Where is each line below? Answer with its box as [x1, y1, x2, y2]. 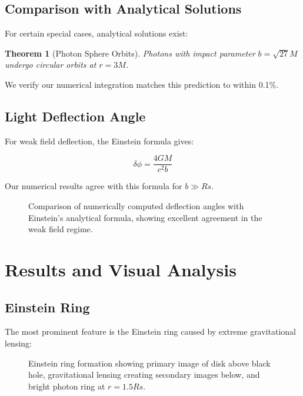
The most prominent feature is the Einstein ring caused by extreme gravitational [5, 325, 296, 338]
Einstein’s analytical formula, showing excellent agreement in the [28, 211, 262, 223]
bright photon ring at [28, 379, 105, 392]
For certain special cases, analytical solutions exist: [5, 27, 188, 39]
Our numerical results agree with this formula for [5, 180, 182, 192]
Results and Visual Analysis [5, 258, 237, 281]
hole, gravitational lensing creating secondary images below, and [28, 368, 260, 381]
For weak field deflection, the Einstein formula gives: [5, 134, 194, 147]
